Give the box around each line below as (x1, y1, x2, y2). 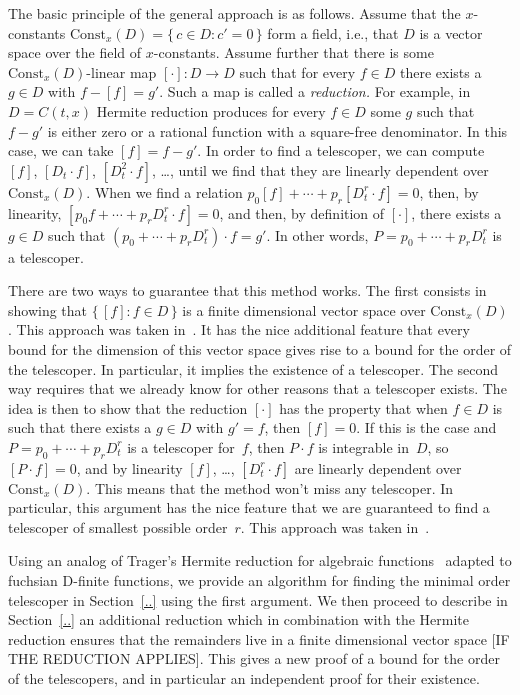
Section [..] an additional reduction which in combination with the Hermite (8, 609, 469, 630)
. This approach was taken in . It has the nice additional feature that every (8, 319, 470, 340)
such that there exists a (8, 417, 152, 438)
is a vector (419, 22, 483, 43)
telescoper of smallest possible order (8, 516, 228, 537)
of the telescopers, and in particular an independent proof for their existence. (8, 668, 480, 689)
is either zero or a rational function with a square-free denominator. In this (47, 120, 508, 141)
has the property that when (279, 397, 448, 418)
